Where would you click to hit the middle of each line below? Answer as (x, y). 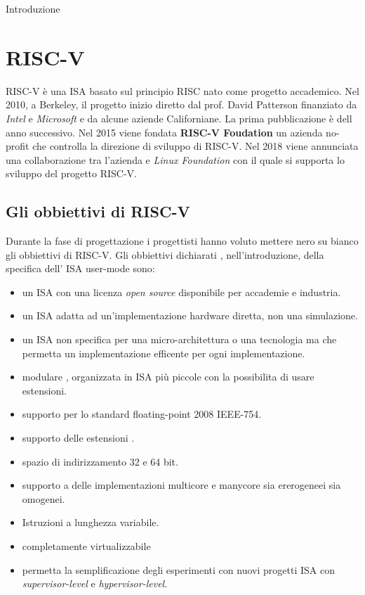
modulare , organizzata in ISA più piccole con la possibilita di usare (168, 377)
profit (18, 146)
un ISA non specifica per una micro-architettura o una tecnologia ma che (179, 339)
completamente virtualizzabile (86, 545)
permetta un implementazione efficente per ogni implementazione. (164, 353)
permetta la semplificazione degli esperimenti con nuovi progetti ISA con (178, 569)
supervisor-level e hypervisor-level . (95, 583)
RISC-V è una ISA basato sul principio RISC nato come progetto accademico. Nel (182, 90)
